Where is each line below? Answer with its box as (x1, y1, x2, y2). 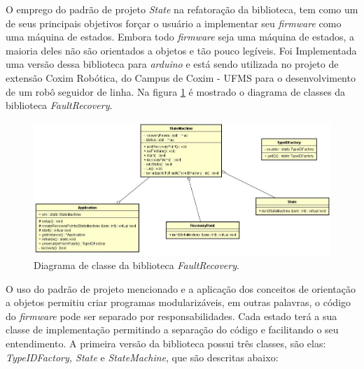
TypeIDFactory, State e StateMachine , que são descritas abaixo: (6, 349, 279, 364)
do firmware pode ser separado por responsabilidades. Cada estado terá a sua (6, 308, 337, 323)
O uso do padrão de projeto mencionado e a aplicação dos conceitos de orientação (6, 281, 356, 296)
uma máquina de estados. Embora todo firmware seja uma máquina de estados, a (6, 29, 355, 44)
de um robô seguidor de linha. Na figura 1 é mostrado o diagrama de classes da (6, 84, 346, 99)
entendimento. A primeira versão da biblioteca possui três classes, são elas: (6, 336, 326, 350)
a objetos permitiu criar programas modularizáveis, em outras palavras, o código (6, 295, 351, 310)
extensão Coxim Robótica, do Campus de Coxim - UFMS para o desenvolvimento (6, 70, 356, 85)
